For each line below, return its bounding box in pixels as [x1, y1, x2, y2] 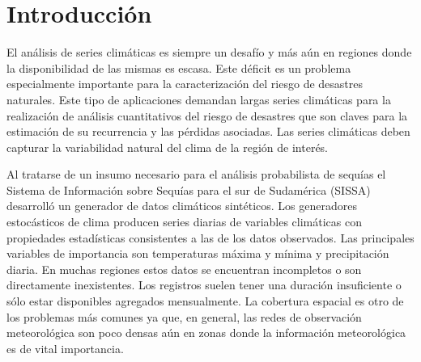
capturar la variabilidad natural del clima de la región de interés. [6, 138, 329, 155]
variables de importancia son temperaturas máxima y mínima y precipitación [6, 245, 389, 262]
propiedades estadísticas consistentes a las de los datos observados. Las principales [6, 229, 415, 246]
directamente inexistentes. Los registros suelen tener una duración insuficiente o [6, 276, 402, 293]
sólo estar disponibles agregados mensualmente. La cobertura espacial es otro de [6, 293, 404, 309]
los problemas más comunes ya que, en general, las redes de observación [6, 308, 362, 325]
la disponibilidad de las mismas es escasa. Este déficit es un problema [6, 59, 351, 76]
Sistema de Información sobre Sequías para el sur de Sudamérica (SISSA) [6, 181, 371, 198]
